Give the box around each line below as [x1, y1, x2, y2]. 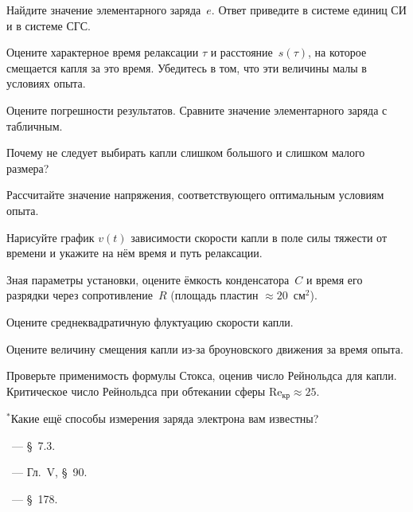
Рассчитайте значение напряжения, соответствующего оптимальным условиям [6, 186, 384, 203]
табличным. [6, 117, 63, 134]
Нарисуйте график [6, 229, 95, 245]
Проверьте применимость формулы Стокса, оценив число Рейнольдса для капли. [6, 367, 397, 384]
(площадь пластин [170, 287, 259, 303]
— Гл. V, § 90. [11, 463, 88, 480]
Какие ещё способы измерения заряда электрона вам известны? [10, 410, 319, 427]
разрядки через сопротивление [6, 287, 154, 303]
